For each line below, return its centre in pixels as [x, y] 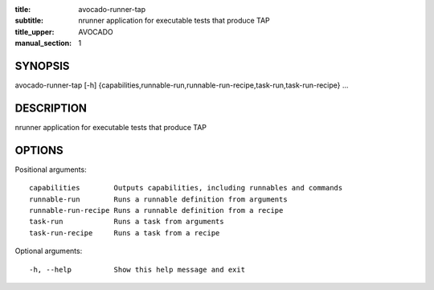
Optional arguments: [49, 251]
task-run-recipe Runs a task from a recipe [125, 233]
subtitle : [29, 21]
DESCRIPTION [51, 108]
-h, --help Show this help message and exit [137, 270]
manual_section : [43, 43]
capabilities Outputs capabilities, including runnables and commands [186, 188]
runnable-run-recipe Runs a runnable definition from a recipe [156, 210]
